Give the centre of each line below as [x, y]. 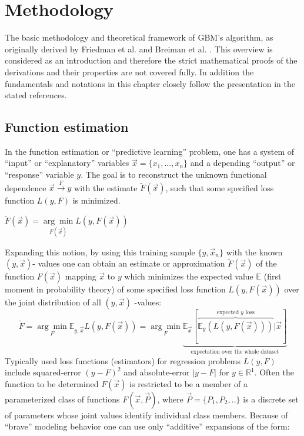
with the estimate [106, 187]
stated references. [36, 95]
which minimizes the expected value [189, 276]
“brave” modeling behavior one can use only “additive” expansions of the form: [147, 426]
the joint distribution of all [53, 302]
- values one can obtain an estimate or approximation [129, 263]
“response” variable [39, 174]
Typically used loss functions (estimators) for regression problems [123, 360]
